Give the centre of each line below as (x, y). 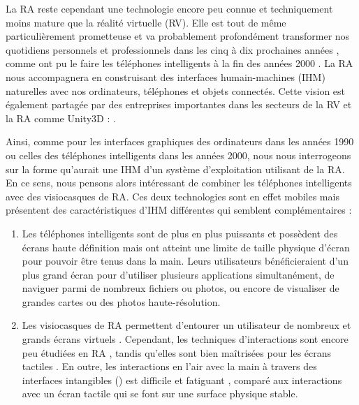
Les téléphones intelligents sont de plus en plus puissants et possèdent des (180, 233)
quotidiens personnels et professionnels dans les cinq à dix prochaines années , (173, 49)
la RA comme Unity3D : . (61, 118)
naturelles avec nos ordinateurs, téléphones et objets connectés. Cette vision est (176, 90)
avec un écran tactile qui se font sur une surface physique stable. (160, 393)
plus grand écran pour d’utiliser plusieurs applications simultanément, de (178, 274)
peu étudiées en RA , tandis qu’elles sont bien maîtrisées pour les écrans (177, 352)
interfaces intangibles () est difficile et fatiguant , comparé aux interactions (182, 380)
